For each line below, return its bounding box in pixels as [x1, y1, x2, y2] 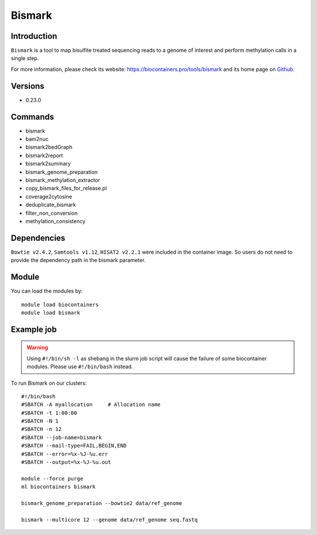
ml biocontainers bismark [21, 483, 96, 490]
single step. [11, 55, 39, 62]
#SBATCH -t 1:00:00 [21, 409, 77, 416]
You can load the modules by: [11, 288, 83, 295]
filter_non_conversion [25, 209, 78, 217]
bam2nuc [25, 136, 49, 143]
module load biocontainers [21, 301, 99, 308]
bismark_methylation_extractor [25, 177, 100, 183]
